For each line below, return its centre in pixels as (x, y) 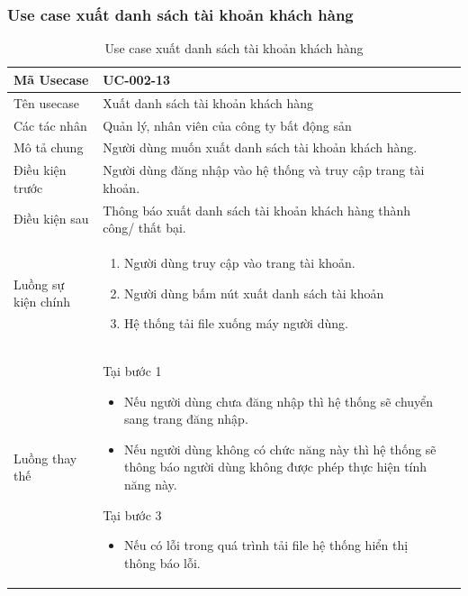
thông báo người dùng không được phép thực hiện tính (275, 467)
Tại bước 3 (132, 514)
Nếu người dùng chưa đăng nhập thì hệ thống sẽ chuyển (279, 401)
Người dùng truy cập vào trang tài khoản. (239, 263)
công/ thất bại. (144, 228)
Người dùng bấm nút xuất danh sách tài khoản (254, 293)
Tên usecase (46, 102)
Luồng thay (45, 458)
